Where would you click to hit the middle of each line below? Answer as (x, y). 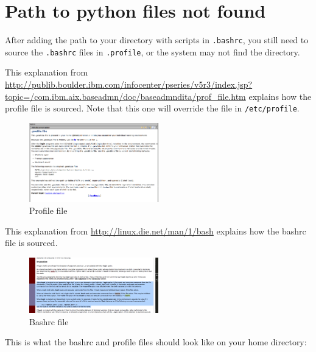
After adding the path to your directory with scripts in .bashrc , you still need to (157, 40)
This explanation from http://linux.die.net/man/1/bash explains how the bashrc (156, 231)
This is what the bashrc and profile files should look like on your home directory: (156, 342)
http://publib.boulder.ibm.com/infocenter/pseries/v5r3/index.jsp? (129, 84)
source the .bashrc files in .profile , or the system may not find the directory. (153, 51)
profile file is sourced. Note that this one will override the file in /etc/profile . (152, 108)
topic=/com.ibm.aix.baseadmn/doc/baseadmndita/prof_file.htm (125, 96)
